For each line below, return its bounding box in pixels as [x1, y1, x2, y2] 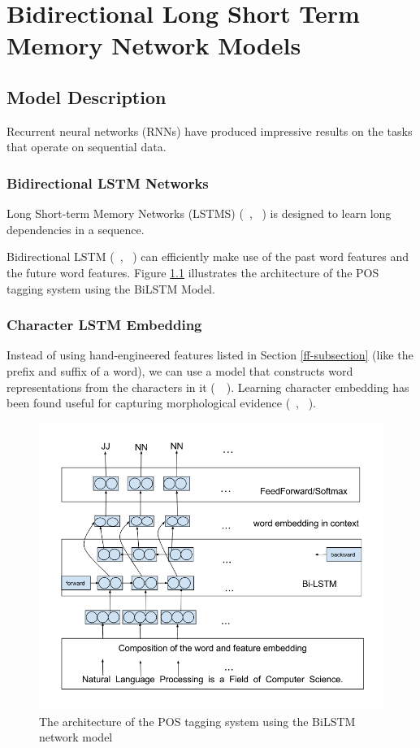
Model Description [6, 84, 167, 109]
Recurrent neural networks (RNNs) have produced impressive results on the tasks [6, 122, 413, 139]
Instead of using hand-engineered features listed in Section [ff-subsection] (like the [6, 346, 414, 363]
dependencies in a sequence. [6, 220, 145, 237]
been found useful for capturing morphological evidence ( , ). [6, 394, 316, 411]
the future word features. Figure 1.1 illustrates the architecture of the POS [6, 263, 379, 280]
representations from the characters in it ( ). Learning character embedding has [6, 378, 409, 395]
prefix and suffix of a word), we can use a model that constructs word [6, 362, 353, 379]
